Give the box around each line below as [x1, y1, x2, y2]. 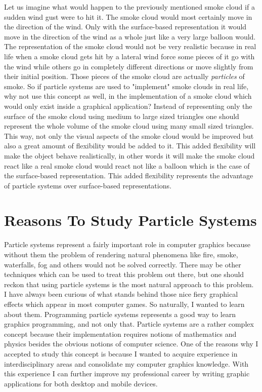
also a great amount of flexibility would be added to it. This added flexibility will [4, 140, 256, 151]
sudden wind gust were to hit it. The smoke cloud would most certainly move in [4, 11, 252, 22]
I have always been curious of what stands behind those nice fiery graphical [4, 289, 238, 299]
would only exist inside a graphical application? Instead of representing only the [4, 100, 252, 111]
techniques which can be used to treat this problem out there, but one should [4, 269, 244, 280]
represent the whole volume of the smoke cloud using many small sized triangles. [4, 121, 254, 131]
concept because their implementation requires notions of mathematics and [4, 328, 237, 339]
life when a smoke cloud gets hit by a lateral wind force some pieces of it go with [4, 51, 255, 61]
